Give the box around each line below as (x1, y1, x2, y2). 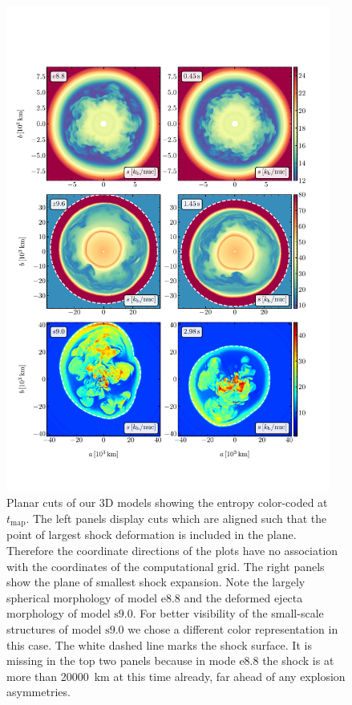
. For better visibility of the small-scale (132, 605, 324, 622)
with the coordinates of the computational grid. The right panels (6, 557, 325, 574)
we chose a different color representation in (127, 620, 338, 637)
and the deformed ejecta (184, 589, 303, 606)
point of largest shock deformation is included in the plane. (6, 526, 297, 543)
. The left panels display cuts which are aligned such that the (26, 509, 327, 526)
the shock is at (262, 652, 334, 669)
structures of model (6, 620, 102, 637)
